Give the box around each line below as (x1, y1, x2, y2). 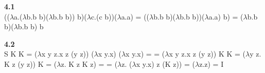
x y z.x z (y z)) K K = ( (169, 48, 246, 59)
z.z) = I (199, 58, 224, 69)
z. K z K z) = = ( (61, 58, 118, 69)
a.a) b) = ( (208, 11, 243, 22)
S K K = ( (4, 48, 38, 59)
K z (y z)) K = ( (4, 58, 57, 69)
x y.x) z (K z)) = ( (136, 58, 195, 69)
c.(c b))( (91, 11, 117, 22)
